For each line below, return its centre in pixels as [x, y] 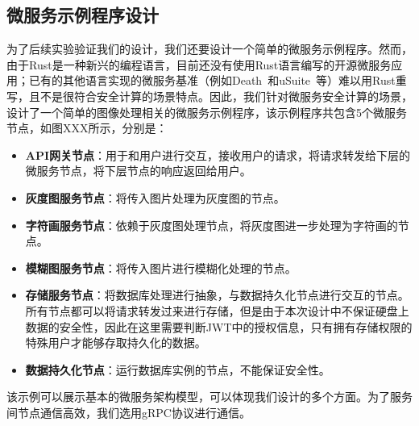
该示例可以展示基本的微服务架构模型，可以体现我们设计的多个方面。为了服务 [209, 397]
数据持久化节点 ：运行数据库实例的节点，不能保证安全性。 [178, 369]
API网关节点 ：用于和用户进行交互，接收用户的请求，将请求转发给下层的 [218, 155]
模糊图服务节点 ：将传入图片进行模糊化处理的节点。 [161, 267]
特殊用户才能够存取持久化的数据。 [116, 342]
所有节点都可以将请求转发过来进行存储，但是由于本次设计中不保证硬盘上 [217, 310]
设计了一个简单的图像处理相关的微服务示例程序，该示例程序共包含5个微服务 [207, 112]
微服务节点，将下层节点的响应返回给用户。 [138, 171]
